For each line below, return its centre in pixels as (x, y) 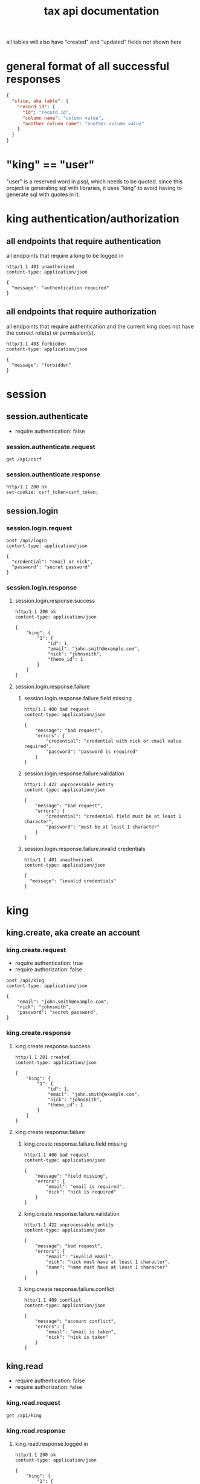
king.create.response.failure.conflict (69, 1289)
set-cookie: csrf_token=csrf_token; (52, 492)
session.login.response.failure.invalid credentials (85, 849)
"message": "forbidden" (41, 365)
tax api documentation (102, 11)
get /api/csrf (24, 459)
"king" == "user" (50, 165)
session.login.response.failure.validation (74, 773)
